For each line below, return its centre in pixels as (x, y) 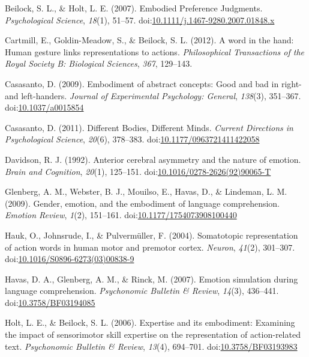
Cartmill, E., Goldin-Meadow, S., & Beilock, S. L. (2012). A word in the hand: (149, 40)
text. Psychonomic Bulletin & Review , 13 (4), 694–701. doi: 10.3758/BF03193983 (151, 346)
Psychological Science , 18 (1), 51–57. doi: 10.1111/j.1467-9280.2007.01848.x (140, 20)
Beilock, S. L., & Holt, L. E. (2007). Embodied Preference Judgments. (134, 8)
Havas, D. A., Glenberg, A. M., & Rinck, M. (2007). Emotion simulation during (151, 279)
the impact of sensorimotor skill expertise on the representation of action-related (153, 334)
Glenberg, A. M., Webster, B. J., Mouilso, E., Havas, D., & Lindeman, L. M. (146, 191)
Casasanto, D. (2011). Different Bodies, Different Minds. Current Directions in (149, 127)
